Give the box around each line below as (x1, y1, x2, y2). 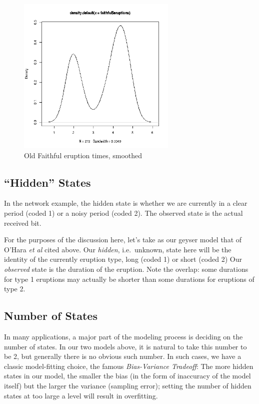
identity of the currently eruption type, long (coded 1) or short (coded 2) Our (4, 254, 242, 264)
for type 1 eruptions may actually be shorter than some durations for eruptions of (4, 273, 254, 284)
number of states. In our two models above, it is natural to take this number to (4, 341, 247, 351)
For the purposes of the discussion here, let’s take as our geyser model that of (4, 234, 242, 245)
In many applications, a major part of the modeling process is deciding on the (4, 331, 243, 341)
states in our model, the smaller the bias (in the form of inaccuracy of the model (4, 370, 251, 381)
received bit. (4, 217, 41, 228)
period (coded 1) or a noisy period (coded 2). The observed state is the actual (4, 207, 243, 218)
